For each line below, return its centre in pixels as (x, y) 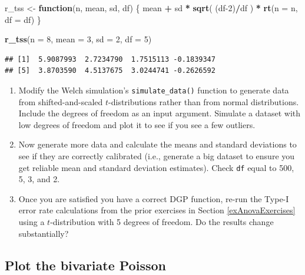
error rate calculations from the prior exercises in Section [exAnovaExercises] (157, 210)
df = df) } (23, 19)
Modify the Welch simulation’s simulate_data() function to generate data (154, 90)
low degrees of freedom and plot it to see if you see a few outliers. (137, 124)
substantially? (44, 233)
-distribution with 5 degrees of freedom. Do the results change (162, 222)
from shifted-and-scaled (61, 101)
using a (32, 222)
